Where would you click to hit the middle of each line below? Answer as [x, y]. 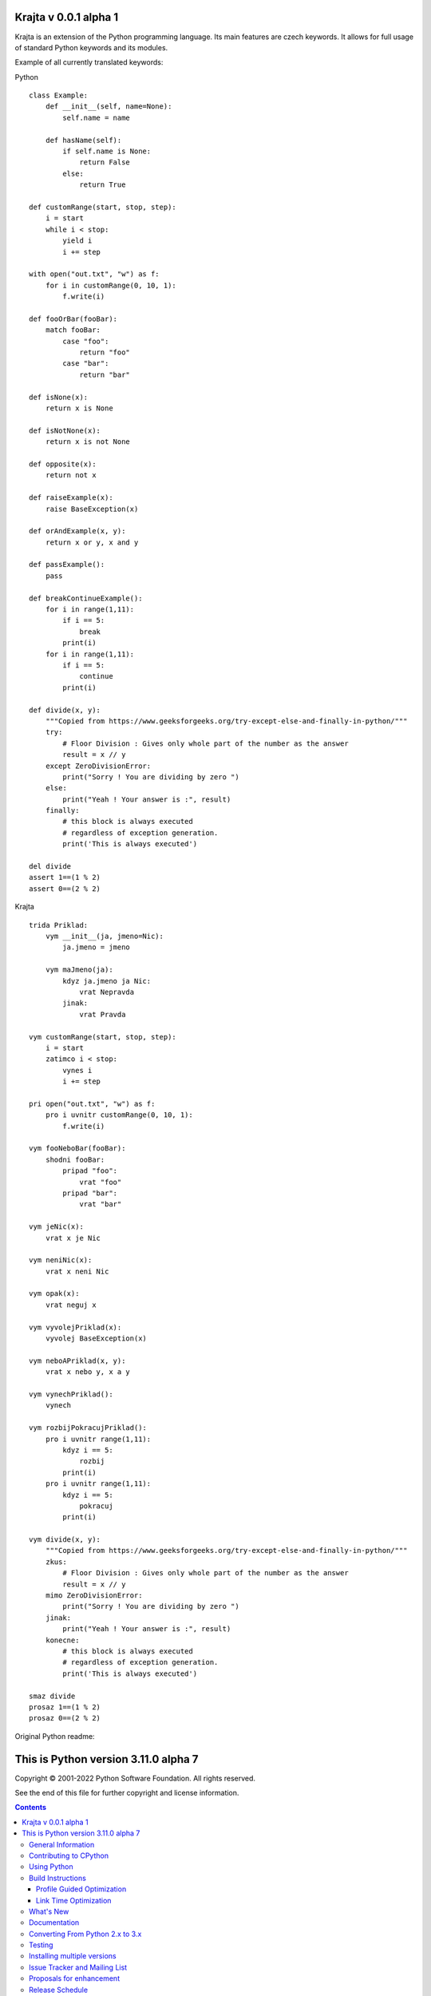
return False [105, 162]
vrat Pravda [103, 1014]
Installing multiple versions [73, 1956]
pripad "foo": [90, 1171]
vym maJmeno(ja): [79, 970]
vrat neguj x [71, 1305]
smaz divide [52, 1696]
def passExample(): [67, 564]
